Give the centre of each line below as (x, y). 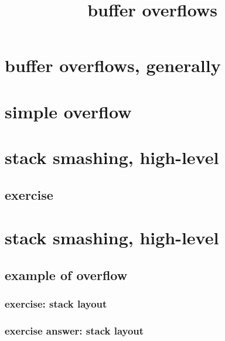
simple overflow (68, 111)
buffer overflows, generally (113, 65)
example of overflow (66, 274)
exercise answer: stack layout (74, 331)
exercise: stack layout (56, 304)
